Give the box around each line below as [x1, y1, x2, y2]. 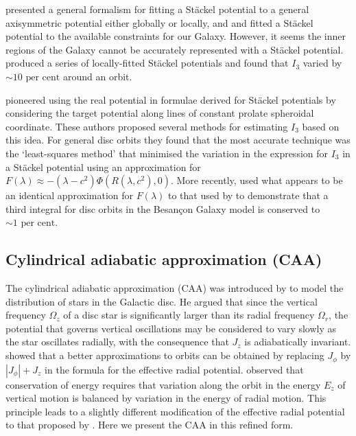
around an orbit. [62, 69, 132, 83]
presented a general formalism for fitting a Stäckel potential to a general [5, 2, 309, 16]
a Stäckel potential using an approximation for [5, 159, 201, 174]
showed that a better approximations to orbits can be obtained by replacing [5, 348, 324, 363]
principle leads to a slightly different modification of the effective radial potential [5, 404, 345, 418]
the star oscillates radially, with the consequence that [5, 334, 229, 349]
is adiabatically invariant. [244, 334, 351, 349]
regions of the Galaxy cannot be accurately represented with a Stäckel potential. [5, 42, 344, 56]
